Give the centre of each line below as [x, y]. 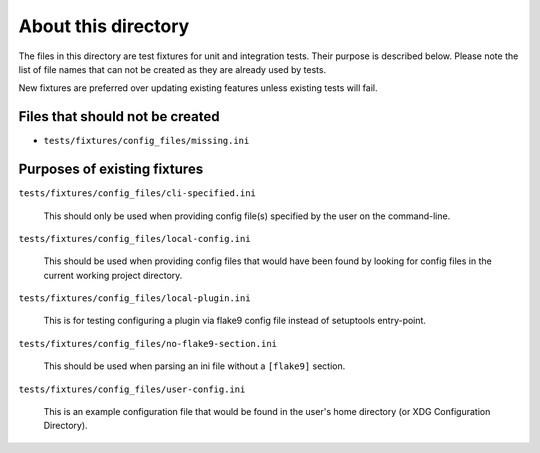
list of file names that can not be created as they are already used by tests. [172, 69]
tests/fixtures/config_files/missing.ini [146, 141]
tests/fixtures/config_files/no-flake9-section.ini [148, 343]
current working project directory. [113, 275]
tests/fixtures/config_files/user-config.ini [132, 389]
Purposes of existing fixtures [111, 169]
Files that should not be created [119, 116]
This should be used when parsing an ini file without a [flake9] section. [194, 366]
